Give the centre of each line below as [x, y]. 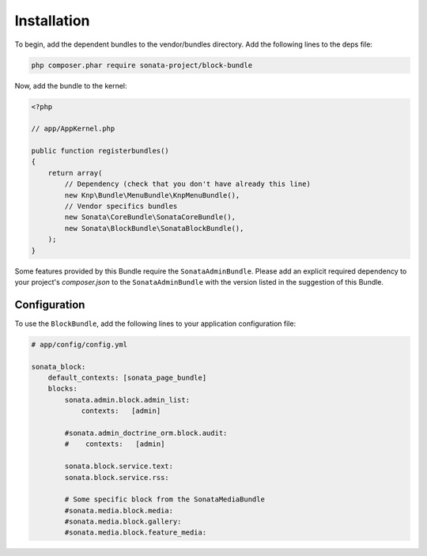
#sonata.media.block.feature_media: [136, 533]
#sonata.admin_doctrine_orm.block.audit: [146, 433]
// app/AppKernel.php [73, 129]
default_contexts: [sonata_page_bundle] [127, 378]
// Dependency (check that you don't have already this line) [188, 184]
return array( [75, 173]
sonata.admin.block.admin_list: [127, 400]
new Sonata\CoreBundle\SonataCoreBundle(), [150, 217]
